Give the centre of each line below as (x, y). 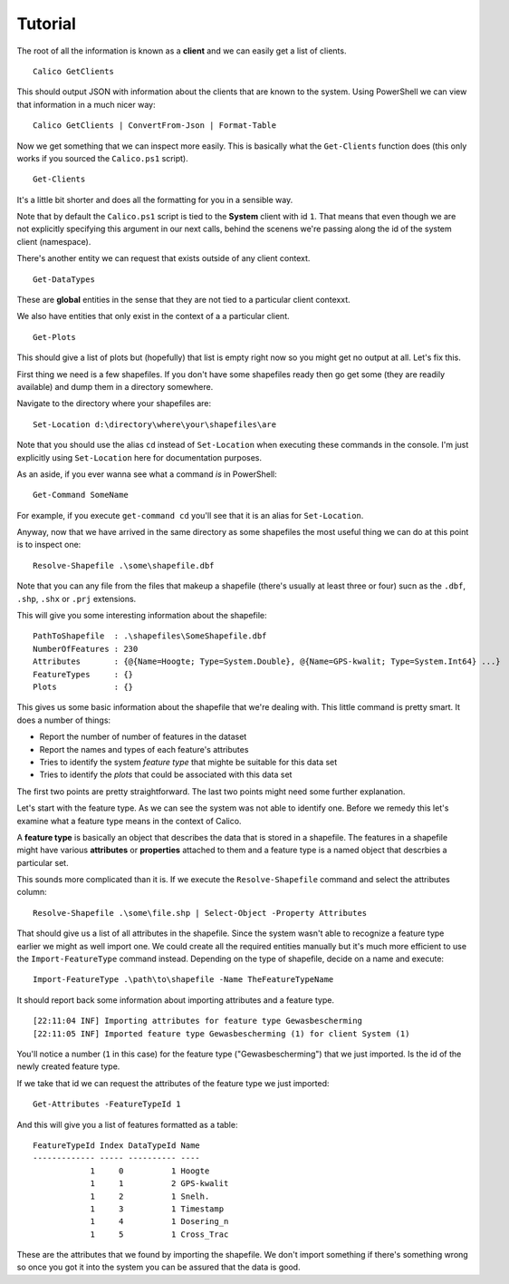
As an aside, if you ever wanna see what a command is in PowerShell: (147, 474)
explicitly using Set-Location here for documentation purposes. (139, 457)
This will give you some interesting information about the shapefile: (142, 616)
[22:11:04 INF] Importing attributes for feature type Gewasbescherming (197, 1021)
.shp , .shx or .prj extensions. (77, 598)
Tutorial (47, 24)
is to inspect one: (49, 545)
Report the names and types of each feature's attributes (144, 749)
